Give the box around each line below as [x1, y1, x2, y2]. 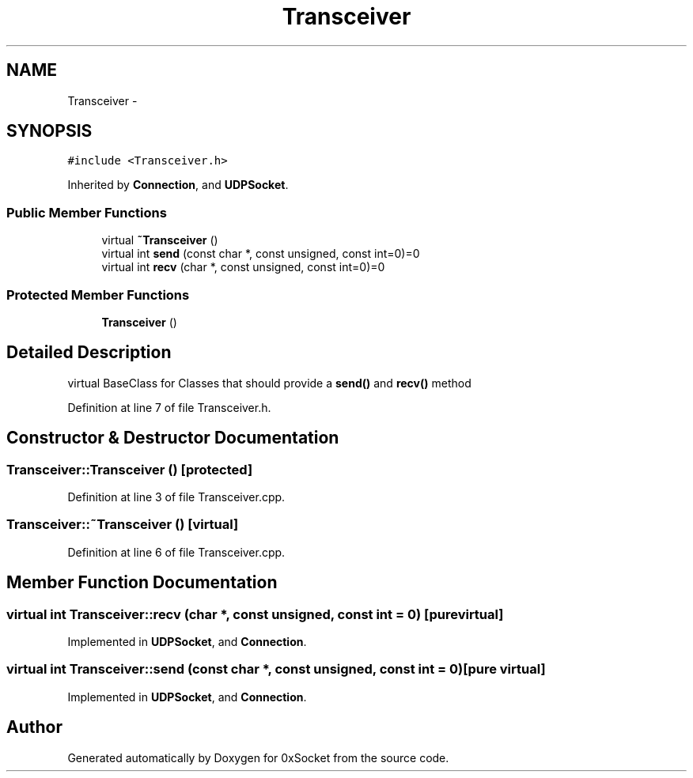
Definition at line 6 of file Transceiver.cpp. [67, 545, 286, 559]
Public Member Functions [6, 204, 167, 221]
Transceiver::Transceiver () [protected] [6, 461, 253, 478]
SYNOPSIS [6, 121, 93, 142]
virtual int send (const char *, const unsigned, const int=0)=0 [101, 247, 420, 261]
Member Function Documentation [6, 572, 278, 593]
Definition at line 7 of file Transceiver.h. [67, 400, 271, 414]
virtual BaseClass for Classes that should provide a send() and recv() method [67, 376, 471, 390]
